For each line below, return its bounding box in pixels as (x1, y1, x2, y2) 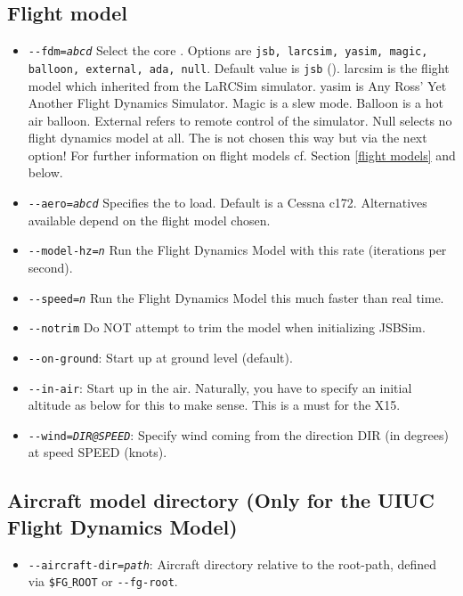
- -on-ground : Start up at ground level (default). (28, 347, 293, 366)
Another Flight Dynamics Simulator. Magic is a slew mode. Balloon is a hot (28, 94, 443, 112)
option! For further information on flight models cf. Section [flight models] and (28, 145, 456, 164)
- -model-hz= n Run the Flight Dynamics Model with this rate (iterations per (28, 241, 447, 259)
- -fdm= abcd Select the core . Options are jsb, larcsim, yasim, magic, (28, 41, 428, 60)
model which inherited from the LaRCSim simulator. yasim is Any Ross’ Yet (28, 76, 447, 94)
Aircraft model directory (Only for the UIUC (7, 486, 435, 514)
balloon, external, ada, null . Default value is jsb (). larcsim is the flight (28, 58, 450, 77)
